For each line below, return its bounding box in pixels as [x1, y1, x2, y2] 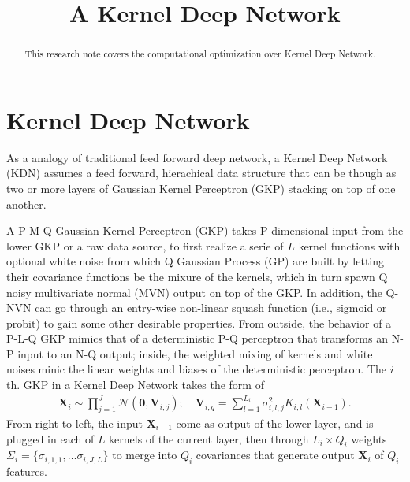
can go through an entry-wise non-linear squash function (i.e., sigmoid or [35, 299, 387, 316]
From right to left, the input [6, 415, 143, 431]
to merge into [112, 447, 177, 463]
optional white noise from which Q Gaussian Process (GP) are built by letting [6, 253, 385, 269]
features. [6, 463, 47, 480]
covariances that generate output [196, 447, 355, 463]
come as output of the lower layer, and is [176, 415, 374, 431]
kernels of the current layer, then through [109, 430, 309, 447]
